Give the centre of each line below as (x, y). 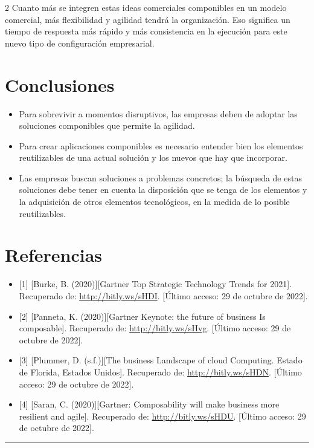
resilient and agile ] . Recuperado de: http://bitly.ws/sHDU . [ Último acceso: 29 (162, 416)
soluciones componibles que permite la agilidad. (107, 125)
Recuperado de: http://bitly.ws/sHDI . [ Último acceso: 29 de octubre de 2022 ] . (163, 295)
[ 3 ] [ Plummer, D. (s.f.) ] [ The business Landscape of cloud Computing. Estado (161, 360)
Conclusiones (60, 84)
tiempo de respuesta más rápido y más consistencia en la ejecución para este (146, 31)
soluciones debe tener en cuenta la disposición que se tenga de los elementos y (163, 190)
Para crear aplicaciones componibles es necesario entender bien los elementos (161, 145)
